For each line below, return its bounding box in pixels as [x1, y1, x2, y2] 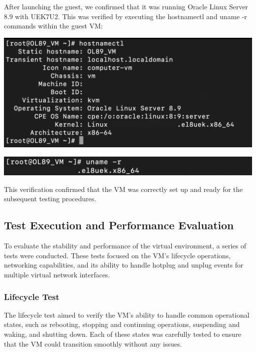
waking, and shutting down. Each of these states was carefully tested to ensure [4, 328, 241, 339]
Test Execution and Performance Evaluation [4, 217, 234, 233]
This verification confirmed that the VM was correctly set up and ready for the [4, 184, 243, 194]
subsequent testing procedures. [4, 193, 96, 204]
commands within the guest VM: [4, 21, 103, 31]
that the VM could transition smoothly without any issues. [4, 338, 182, 349]
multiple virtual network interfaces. [4, 269, 110, 279]
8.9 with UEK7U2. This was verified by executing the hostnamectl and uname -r [4, 11, 247, 21]
